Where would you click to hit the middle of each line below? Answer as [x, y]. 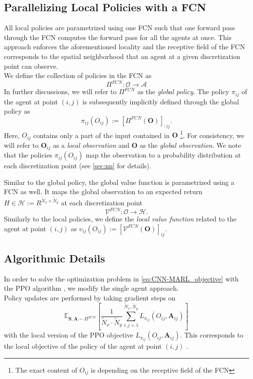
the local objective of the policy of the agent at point [83, 346]
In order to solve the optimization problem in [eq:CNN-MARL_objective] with [121, 278]
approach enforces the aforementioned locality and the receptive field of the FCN [125, 47]
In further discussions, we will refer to [60, 91]
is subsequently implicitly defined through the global [161, 101]
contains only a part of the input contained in [101, 135]
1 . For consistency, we [212, 134]
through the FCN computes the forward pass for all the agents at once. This [118, 37]
